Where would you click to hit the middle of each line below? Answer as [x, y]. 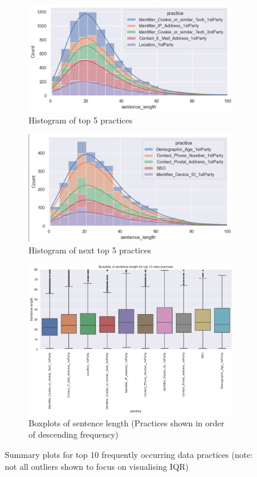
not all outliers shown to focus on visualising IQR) [97, 466]
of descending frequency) [74, 434]
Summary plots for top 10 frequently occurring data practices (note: [129, 454]
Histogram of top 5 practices [81, 120]
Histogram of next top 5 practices [90, 250]
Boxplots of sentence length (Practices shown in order [127, 422]
